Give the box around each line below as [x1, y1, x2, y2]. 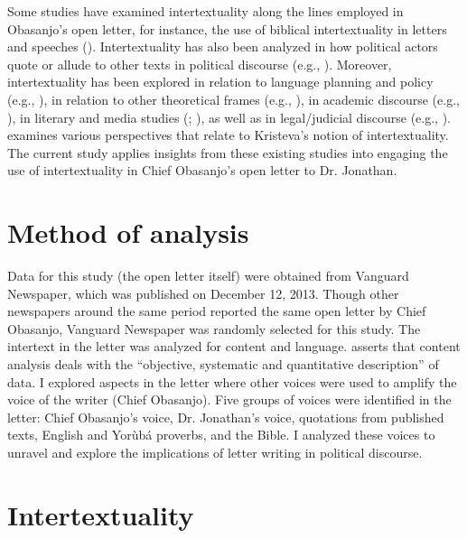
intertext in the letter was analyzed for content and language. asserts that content [7, 337, 461, 356]
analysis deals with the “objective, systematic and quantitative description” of [7, 355, 439, 374]
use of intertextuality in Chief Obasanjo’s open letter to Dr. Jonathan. [7, 161, 397, 180]
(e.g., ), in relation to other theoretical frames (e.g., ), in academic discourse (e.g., [7, 89, 460, 108]
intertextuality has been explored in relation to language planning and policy [7, 72, 434, 91]
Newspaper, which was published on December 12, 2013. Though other [7, 283, 399, 302]
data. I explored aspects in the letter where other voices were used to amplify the [7, 372, 457, 391]
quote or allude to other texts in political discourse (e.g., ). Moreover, [7, 54, 392, 73]
